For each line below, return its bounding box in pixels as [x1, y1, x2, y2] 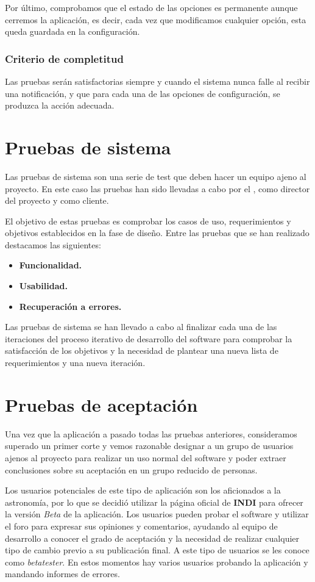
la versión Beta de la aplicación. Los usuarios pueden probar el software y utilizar [5, 508, 309, 520]
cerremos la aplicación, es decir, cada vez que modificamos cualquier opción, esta [5, 13, 306, 26]
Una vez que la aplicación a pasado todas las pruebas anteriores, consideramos [5, 427, 297, 440]
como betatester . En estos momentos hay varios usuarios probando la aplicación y [5, 555, 308, 568]
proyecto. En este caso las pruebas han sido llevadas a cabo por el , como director [5, 182, 310, 195]
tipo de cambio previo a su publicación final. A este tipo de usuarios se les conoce [5, 544, 310, 556]
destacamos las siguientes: [5, 238, 101, 251]
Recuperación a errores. [19, 300, 122, 312]
